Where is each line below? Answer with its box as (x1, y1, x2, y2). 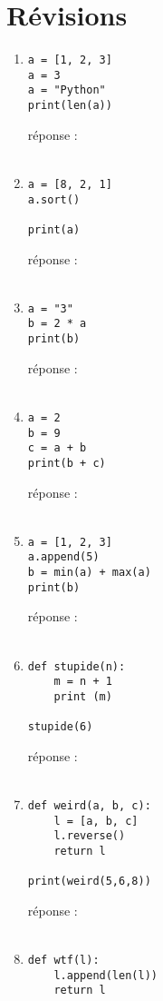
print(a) (27, 223, 81, 236)
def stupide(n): (27, 659, 126, 673)
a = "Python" (27, 84, 106, 97)
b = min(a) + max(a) (27, 566, 151, 580)
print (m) (53, 689, 112, 703)
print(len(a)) (27, 99, 112, 113)
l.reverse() (53, 829, 126, 843)
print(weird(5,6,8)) (27, 875, 151, 888)
